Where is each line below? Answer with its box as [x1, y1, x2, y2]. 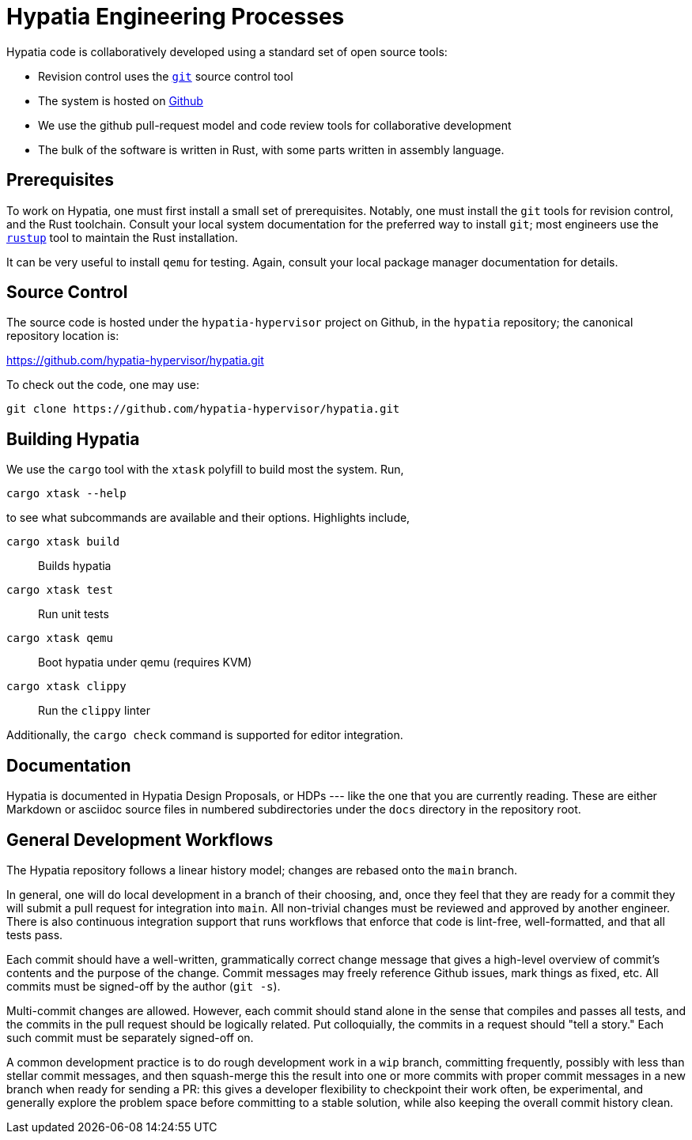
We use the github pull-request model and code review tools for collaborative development [38, 118, 512, 132]
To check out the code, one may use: [6, 378, 199, 392]
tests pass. [6, 927, 63, 942]
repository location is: [6, 329, 119, 343]
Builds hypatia [38, 559, 112, 573]
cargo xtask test [6, 583, 113, 597]
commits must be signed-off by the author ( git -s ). [6, 979, 281, 993]
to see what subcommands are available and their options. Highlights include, [6, 511, 410, 525]
